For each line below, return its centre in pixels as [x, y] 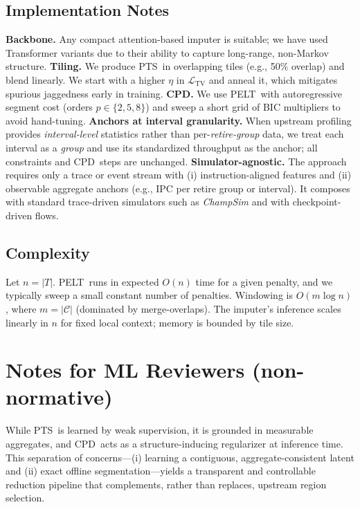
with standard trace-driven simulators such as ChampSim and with [148, 202]
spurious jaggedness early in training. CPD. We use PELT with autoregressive [174, 93]
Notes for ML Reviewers [125, 370]
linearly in [27, 322]
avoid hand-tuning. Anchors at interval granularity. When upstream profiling [179, 120]
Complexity [48, 252]
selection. [25, 498]
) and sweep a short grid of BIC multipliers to [243, 107]
